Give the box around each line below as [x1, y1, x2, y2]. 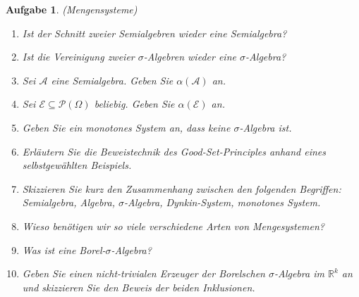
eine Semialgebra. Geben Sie [51, 72, 174, 87]
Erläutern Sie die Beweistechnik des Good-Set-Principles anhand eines [22, 144, 327, 158]
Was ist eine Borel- [22, 242, 106, 257]
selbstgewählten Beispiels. [22, 158, 132, 172]
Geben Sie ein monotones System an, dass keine [22, 120, 231, 134]
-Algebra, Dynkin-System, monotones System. [124, 195, 321, 210]
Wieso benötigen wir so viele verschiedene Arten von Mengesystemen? [22, 218, 325, 233]
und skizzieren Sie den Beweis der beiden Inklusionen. [22, 279, 255, 294]
